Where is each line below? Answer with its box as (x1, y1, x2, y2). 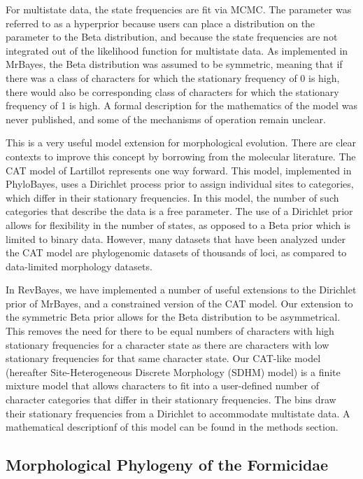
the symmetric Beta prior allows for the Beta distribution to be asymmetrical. (6, 310, 341, 324)
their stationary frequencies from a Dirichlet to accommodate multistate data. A (6, 405, 350, 420)
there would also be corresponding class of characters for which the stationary (6, 84, 339, 99)
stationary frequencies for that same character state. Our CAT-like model (6, 351, 321, 366)
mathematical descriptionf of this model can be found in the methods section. (6, 419, 339, 434)
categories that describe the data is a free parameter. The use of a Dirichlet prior (6, 204, 353, 218)
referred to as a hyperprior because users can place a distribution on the (6, 15, 315, 30)
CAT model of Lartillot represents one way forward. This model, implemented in (6, 162, 352, 177)
